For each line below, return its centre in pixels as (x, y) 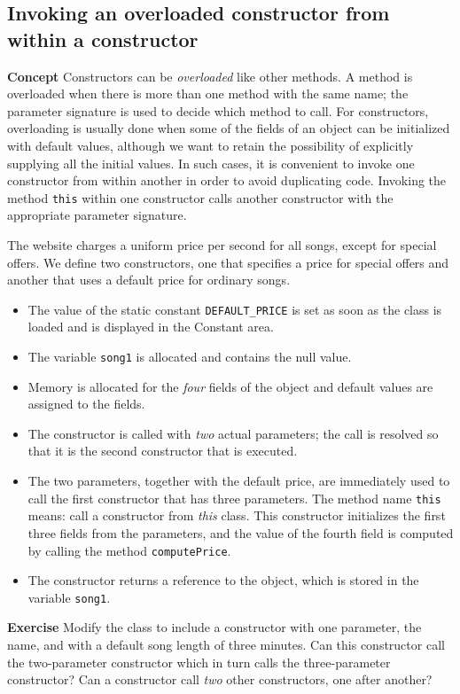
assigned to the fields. (86, 404)
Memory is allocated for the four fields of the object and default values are (230, 386)
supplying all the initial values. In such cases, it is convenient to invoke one (211, 163)
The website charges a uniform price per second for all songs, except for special (222, 245)
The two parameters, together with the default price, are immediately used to (239, 481)
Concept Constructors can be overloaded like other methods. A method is (210, 76)
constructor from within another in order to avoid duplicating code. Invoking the (227, 180)
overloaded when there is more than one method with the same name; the (208, 94)
